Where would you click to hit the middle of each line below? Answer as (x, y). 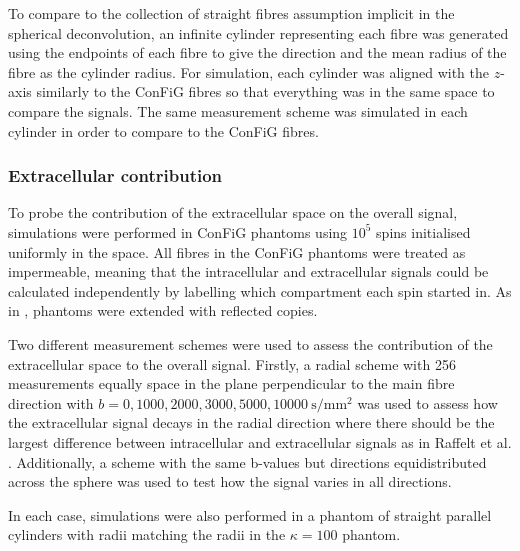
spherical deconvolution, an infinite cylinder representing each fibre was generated (258, 32)
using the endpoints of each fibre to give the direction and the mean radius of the (257, 52)
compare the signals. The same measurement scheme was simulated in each (238, 110)
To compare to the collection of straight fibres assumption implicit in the (231, 13)
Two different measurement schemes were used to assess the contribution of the (250, 343)
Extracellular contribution (115, 175)
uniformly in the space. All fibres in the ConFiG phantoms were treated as (237, 251)
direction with (51, 402)
